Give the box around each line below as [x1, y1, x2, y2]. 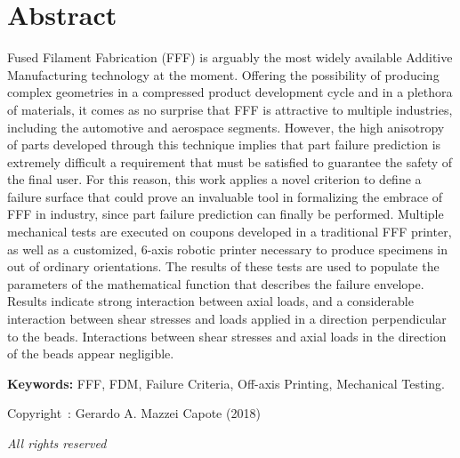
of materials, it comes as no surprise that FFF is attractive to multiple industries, [7, 100, 453, 118]
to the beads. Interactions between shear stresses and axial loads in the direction [7, 326, 447, 345]
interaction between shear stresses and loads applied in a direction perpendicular [7, 309, 447, 328]
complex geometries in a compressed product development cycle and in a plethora [7, 83, 453, 101]
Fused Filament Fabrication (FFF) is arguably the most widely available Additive [7, 48, 453, 67]
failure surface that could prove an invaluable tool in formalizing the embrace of [7, 187, 443, 205]
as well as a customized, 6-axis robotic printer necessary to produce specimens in [7, 239, 448, 258]
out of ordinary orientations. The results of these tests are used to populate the [7, 257, 440, 276]
